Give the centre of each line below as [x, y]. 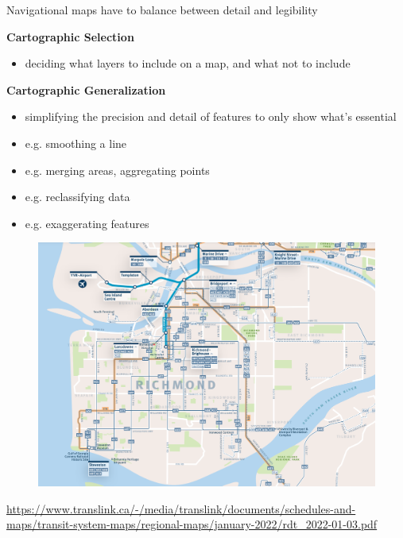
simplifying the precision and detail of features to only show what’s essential [211, 116]
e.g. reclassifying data [77, 197]
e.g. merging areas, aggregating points [117, 170]
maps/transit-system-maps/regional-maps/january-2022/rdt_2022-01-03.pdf [192, 524]
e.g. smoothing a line [76, 143]
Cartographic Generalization [86, 89]
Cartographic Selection [70, 36]
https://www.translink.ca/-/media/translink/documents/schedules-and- [181, 508]
